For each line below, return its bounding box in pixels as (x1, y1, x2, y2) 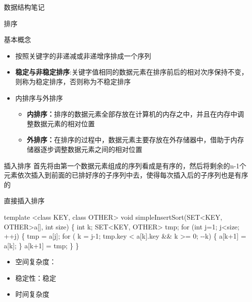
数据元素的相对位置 (33, 118, 95, 128)
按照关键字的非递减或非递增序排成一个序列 (15, 50, 151, 60)
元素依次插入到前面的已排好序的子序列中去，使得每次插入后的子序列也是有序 (4, 170, 248, 180)
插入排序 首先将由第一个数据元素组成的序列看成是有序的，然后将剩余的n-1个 (4, 160, 247, 170)
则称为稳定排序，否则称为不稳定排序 (15, 76, 131, 86)
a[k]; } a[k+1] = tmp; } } (4, 240, 79, 250)
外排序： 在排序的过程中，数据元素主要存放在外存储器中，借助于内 (27, 135, 237, 145)
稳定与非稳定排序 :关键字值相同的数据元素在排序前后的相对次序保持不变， (15, 67, 248, 77)
